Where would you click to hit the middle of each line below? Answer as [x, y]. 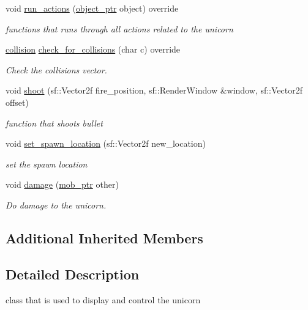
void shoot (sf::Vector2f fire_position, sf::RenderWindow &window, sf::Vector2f [154, 90]
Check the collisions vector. [56, 69]
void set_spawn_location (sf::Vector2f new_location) [106, 143]
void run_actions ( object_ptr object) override [92, 8]
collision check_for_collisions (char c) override [93, 49]
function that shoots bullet [54, 123]
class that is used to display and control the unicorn [103, 299]
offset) [17, 102]
